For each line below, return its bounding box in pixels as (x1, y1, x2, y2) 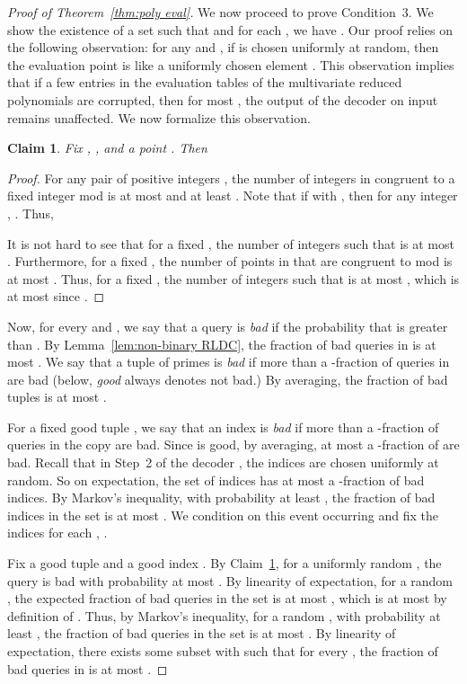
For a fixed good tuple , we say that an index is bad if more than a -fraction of (7, 417, 439, 436)
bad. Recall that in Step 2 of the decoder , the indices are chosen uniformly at (7, 453, 439, 472)
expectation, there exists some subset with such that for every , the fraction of (7, 642, 438, 660)
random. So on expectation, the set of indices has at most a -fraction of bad (7, 470, 425, 489)
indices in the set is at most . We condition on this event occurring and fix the (7, 505, 438, 524)
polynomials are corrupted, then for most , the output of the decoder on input (7, 90, 438, 109)
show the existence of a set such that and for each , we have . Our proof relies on (7, 20, 453, 39)
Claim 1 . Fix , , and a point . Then (7, 138, 207, 157)
